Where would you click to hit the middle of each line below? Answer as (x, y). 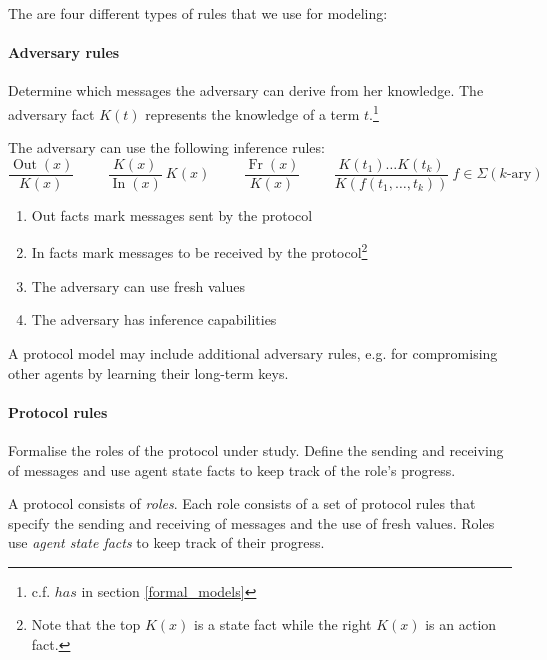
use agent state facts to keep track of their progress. (166, 542)
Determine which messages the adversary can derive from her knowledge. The (246, 90)
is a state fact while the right (283, 624)
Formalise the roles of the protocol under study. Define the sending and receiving (256, 449)
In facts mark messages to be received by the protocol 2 (199, 251)
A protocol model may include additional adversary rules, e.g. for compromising (253, 352)
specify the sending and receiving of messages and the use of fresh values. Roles (251, 522)
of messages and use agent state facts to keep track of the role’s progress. (232, 469)
